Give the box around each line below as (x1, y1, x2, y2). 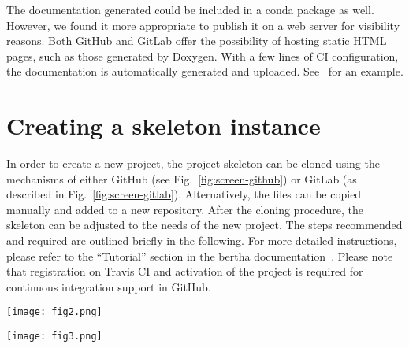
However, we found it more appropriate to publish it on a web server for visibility (6, 17, 400, 33)
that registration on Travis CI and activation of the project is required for (6, 263, 363, 280)
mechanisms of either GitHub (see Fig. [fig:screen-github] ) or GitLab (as (6, 170, 357, 187)
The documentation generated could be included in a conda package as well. (6, 2, 374, 17)
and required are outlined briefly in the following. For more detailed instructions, (6, 232, 397, 249)
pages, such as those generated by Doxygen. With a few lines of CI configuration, (6, 47, 399, 64)
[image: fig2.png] (6, 306, 102, 318)
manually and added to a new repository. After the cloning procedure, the (6, 201, 363, 217)
